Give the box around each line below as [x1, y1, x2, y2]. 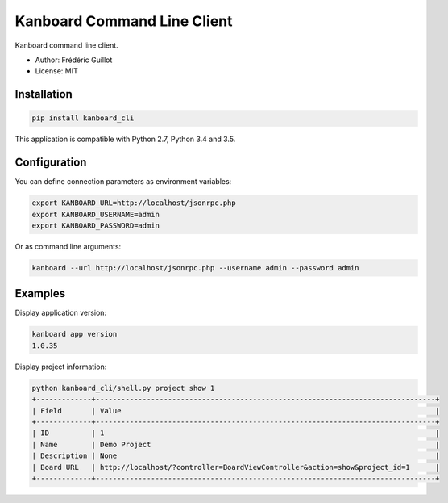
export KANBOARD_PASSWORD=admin [31, 220, 160, 230]
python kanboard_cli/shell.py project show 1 [31, 384, 215, 392]
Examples [15, 287, 66, 300]
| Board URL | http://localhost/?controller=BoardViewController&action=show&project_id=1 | [31, 463, 440, 472]
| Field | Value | [31, 406, 440, 415]
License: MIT [35, 66, 78, 76]
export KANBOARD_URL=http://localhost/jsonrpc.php [31, 199, 237, 207]
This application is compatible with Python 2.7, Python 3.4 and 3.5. [15, 134, 236, 145]
